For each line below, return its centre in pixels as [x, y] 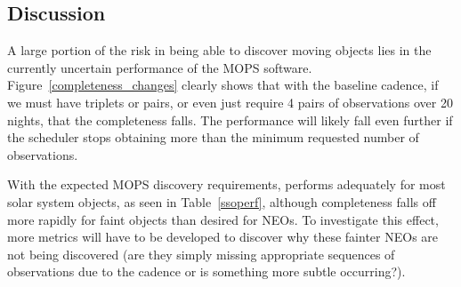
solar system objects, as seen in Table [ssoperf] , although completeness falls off [222, 201]
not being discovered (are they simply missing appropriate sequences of [201, 254]
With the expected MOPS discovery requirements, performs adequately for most [226, 184]
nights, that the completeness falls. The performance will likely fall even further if [230, 120]
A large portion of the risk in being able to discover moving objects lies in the [219, 50]
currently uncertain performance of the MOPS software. [160, 67]
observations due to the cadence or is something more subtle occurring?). [206, 271]
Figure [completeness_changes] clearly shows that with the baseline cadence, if [223, 85]
